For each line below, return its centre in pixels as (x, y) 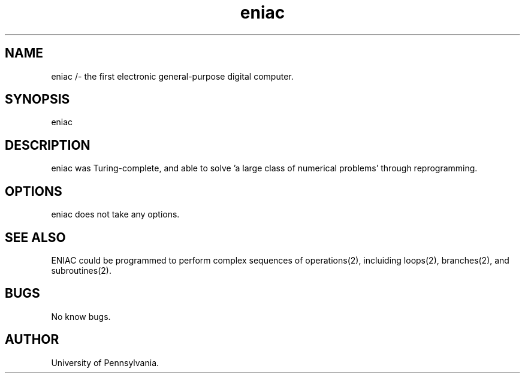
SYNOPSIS (37, 99)
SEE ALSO (35, 237)
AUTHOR (32, 340)
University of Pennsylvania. (105, 362)
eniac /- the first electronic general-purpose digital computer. (172, 76)
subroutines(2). (81, 270)
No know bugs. (81, 316)
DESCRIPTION (48, 145)
